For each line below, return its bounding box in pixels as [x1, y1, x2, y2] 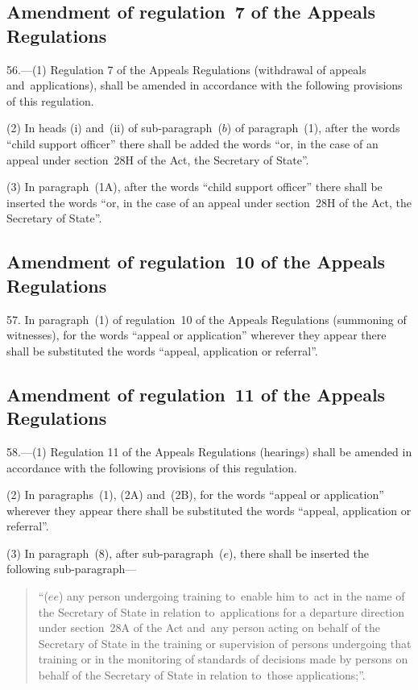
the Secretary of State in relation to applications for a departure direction [38, 603, 405, 620]
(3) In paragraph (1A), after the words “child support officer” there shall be [6, 178, 383, 195]
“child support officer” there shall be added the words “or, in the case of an [6, 135, 379, 152]
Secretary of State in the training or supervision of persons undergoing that [38, 634, 412, 651]
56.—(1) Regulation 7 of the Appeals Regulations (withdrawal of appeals [6, 60, 366, 77]
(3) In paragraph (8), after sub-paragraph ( [6, 544, 224, 561]
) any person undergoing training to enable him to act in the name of [58, 588, 405, 605]
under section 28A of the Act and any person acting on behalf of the [38, 619, 380, 636]
